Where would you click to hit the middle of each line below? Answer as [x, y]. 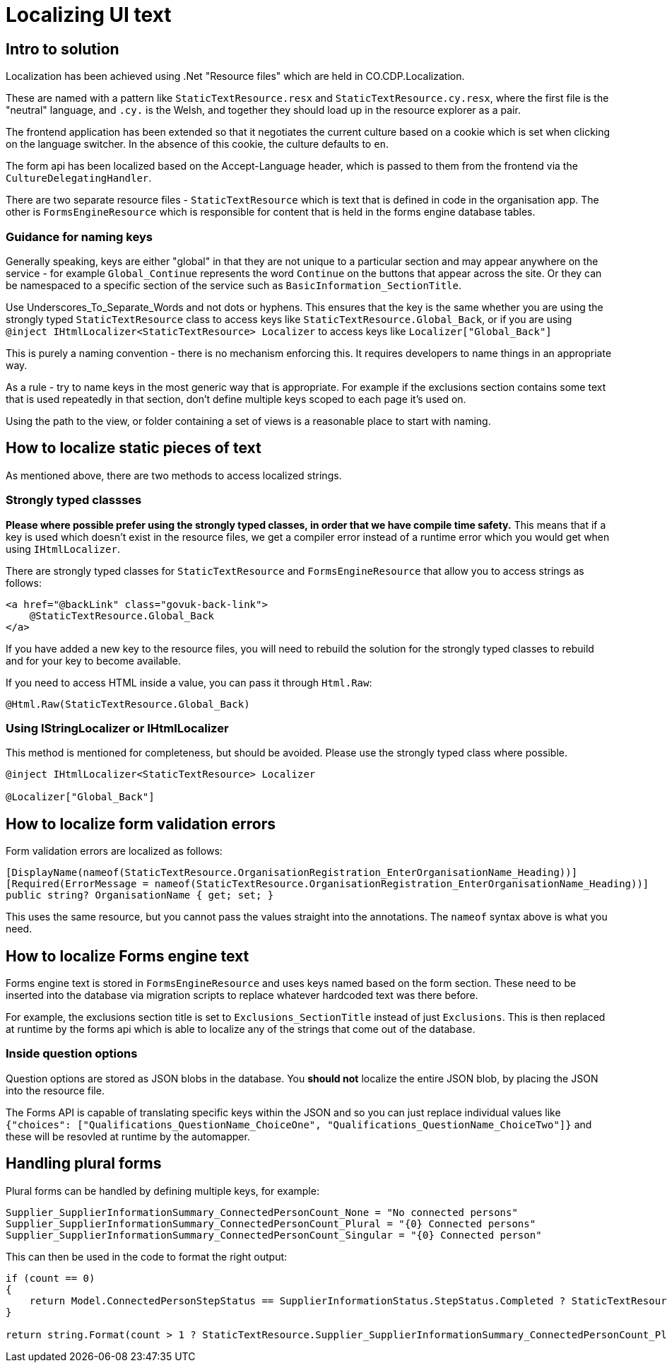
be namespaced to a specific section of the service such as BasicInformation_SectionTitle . [234, 285]
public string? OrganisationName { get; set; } [140, 895]
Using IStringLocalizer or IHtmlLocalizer [117, 728]
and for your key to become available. [93, 660]
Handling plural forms [84, 1164]
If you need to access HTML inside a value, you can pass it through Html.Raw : [189, 682]
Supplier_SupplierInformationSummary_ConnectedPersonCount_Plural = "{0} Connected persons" [271, 1223]
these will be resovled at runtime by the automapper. [128, 1136]
